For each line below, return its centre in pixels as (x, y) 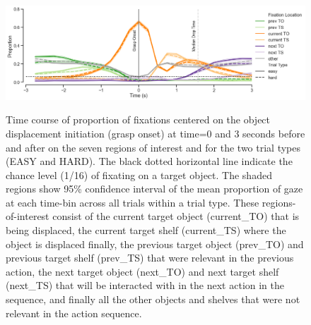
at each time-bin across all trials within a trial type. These (133, 202)
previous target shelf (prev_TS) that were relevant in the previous (150, 258)
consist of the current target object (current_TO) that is (176, 216)
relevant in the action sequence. (74, 313)
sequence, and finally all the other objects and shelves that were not (153, 299)
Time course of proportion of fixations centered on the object (138, 119)
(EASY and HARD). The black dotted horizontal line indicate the (149, 161)
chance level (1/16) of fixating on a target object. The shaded (139, 174)
